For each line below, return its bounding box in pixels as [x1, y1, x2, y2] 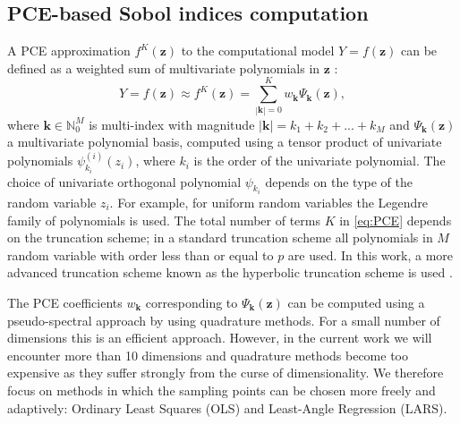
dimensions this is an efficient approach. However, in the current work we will [7, 328, 432, 347]
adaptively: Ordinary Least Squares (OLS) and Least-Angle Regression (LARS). [7, 398, 447, 417]
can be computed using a [287, 293, 425, 311]
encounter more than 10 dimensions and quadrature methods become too [7, 345, 408, 364]
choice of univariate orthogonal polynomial [7, 172, 242, 191]
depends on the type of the [265, 172, 413, 191]
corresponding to [145, 293, 238, 311]
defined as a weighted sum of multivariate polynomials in [7, 58, 320, 77]
